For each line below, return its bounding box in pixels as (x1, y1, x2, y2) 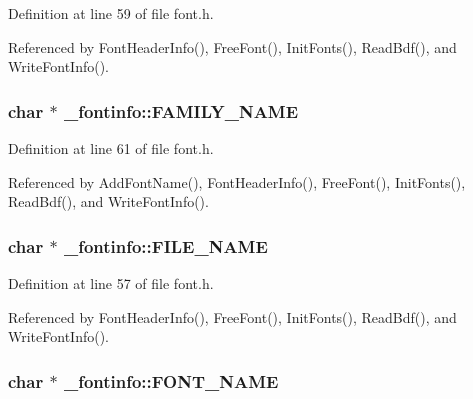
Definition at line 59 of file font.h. (8, 3, 214, 23)
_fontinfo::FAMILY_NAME (63, 98, 299, 123)
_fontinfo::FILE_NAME (63, 233, 268, 258)
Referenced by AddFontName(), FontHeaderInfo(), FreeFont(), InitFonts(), (8, 171, 466, 192)
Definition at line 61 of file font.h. (8, 138, 214, 158)
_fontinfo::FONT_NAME (63, 368, 279, 393)
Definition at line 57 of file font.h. (8, 273, 214, 293)
